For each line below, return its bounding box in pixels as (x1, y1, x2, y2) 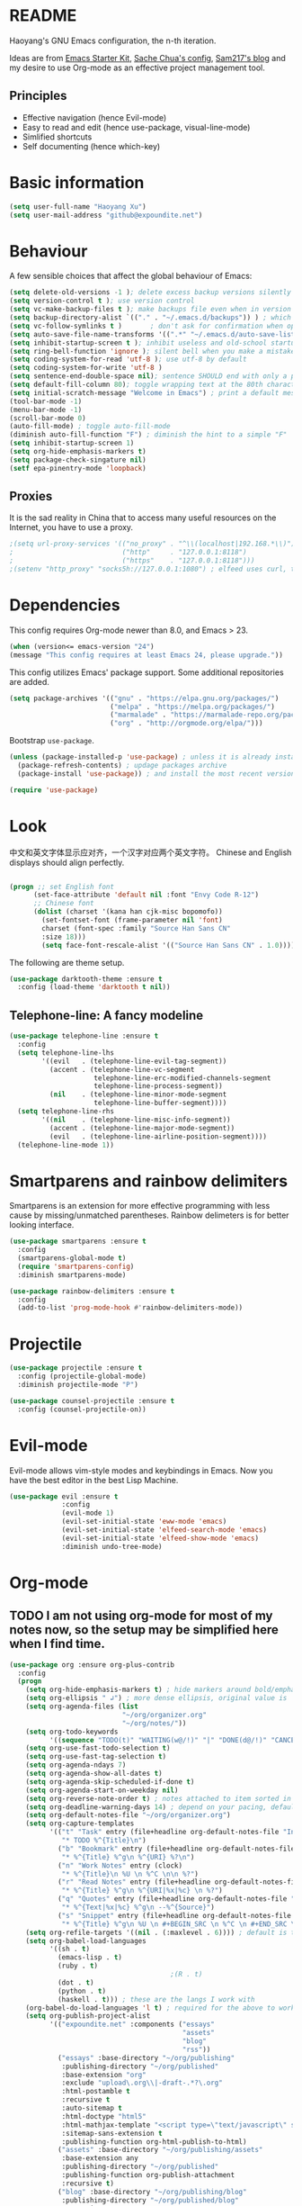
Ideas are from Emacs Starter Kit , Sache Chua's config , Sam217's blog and (9, 52, 286, 63)
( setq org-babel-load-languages (25, 1936, 147, 1945)
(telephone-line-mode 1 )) (17, 1140, 115, 1149)
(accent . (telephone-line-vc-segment (49, 1065, 195, 1074)
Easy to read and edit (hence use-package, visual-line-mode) (22, 122, 251, 132)
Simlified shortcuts (22, 131, 93, 142)
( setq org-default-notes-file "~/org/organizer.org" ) (25, 1811, 231, 1820)
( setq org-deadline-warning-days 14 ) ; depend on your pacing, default (25, 1802, 299, 1812)
